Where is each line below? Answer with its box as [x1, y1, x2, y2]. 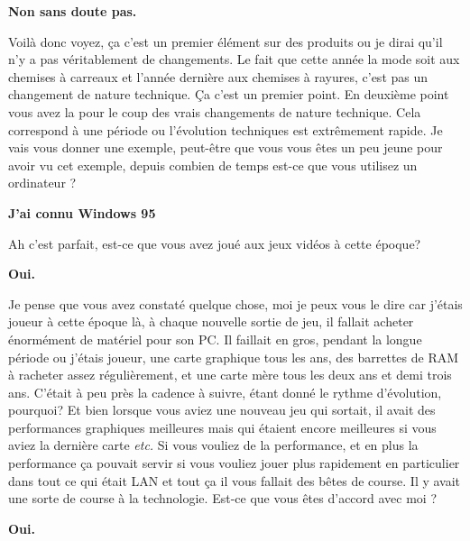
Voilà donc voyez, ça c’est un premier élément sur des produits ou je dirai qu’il [8, 32, 443, 50]
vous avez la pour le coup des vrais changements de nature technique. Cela [8, 102, 421, 121]
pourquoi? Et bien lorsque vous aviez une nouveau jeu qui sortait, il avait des [8, 400, 436, 419]
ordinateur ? [8, 173, 77, 192]
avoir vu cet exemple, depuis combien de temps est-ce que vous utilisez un [8, 155, 418, 174]
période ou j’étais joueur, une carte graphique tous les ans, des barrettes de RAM [8, 347, 459, 366]
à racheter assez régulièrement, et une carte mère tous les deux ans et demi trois [8, 365, 452, 384]
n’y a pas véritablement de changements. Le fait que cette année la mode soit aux [8, 50, 460, 69]
